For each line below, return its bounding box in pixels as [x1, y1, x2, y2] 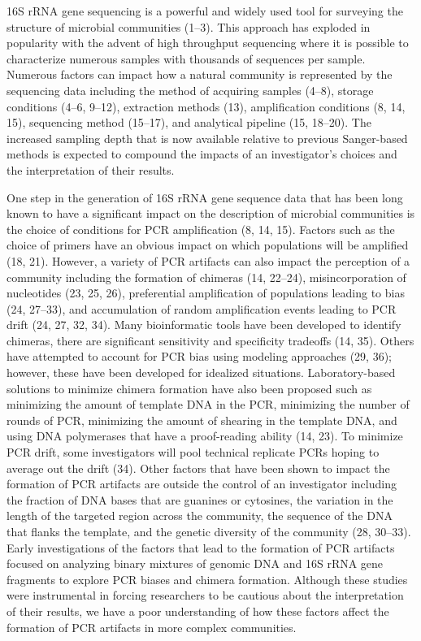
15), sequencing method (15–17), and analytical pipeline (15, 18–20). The [7, 114, 371, 131]
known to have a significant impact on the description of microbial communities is [7, 205, 415, 222]
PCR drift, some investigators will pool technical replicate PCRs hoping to [7, 444, 380, 461]
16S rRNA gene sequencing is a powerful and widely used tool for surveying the [7, 2, 403, 19]
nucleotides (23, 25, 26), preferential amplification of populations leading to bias [7, 284, 405, 301]
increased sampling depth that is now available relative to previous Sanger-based [7, 129, 408, 146]
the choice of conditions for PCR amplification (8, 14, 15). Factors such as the [7, 220, 395, 237]
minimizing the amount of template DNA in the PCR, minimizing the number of [7, 396, 410, 413]
